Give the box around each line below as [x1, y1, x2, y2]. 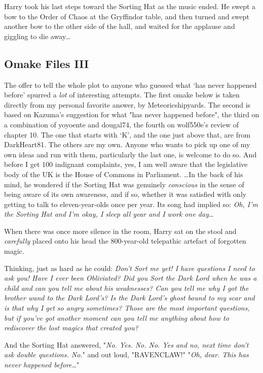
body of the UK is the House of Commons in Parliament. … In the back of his [4, 168, 243, 179]
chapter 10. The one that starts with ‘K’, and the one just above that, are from [4, 129, 251, 140]
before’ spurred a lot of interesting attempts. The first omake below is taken [4, 89, 240, 100]
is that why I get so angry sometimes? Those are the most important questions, [4, 302, 250, 313]
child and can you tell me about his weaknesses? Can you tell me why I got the [4, 282, 249, 293]
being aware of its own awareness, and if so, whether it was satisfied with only [4, 189, 247, 199]
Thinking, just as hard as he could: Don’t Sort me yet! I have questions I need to [4, 262, 255, 273]
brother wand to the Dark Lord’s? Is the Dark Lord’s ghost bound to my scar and [4, 292, 255, 303]
